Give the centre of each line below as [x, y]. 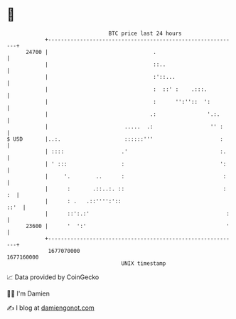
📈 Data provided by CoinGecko [53, 277]
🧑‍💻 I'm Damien [28, 293]
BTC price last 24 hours [145, 33]
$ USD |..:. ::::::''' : [115, 139]
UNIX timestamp [144, 263]
